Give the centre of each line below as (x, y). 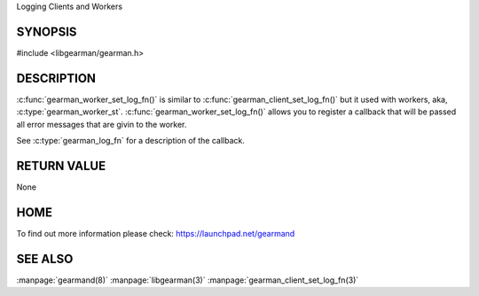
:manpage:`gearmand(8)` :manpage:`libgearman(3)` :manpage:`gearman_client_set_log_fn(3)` (188, 280)
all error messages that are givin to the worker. (102, 124)
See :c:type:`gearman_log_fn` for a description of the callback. (131, 140)
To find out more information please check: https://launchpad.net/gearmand (156, 233)
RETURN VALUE (61, 165)
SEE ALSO (45, 258)
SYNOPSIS (47, 31)
